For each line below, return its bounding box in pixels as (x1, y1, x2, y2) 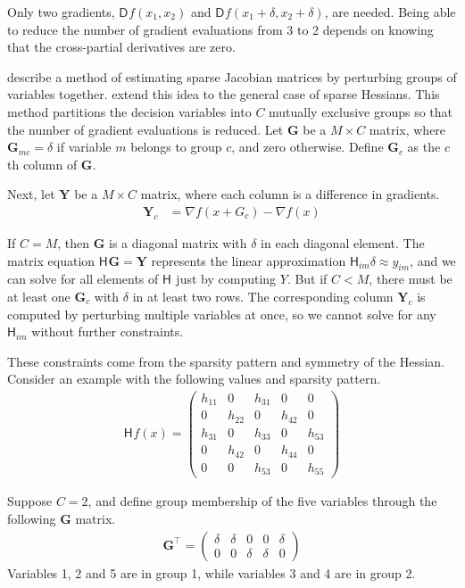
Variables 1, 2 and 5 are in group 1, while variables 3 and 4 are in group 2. (7, 563, 416, 582)
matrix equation (7, 251, 95, 269)
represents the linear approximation (151, 251, 346, 269)
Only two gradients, (7, 3, 115, 21)
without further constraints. (31, 322, 184, 341)
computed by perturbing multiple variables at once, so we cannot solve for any (7, 304, 436, 323)
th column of (7, 154, 78, 173)
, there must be (369, 269, 453, 288)
